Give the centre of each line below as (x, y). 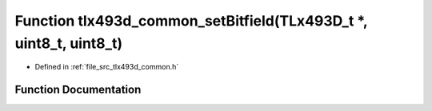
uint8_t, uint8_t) (69, 43)
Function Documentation (78, 90)
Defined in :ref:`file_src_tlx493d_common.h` (107, 67)
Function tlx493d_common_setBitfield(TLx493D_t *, (191, 21)
